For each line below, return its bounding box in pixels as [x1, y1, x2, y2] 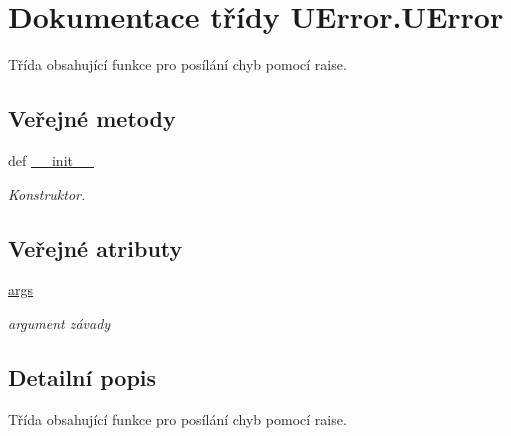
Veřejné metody [8, 103, 176, 134]
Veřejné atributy [8, 232, 183, 263]
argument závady [8, 312, 111, 333]
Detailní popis [8, 361, 157, 392]
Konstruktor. [8, 183, 86, 204]
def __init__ [8, 149, 94, 170]
